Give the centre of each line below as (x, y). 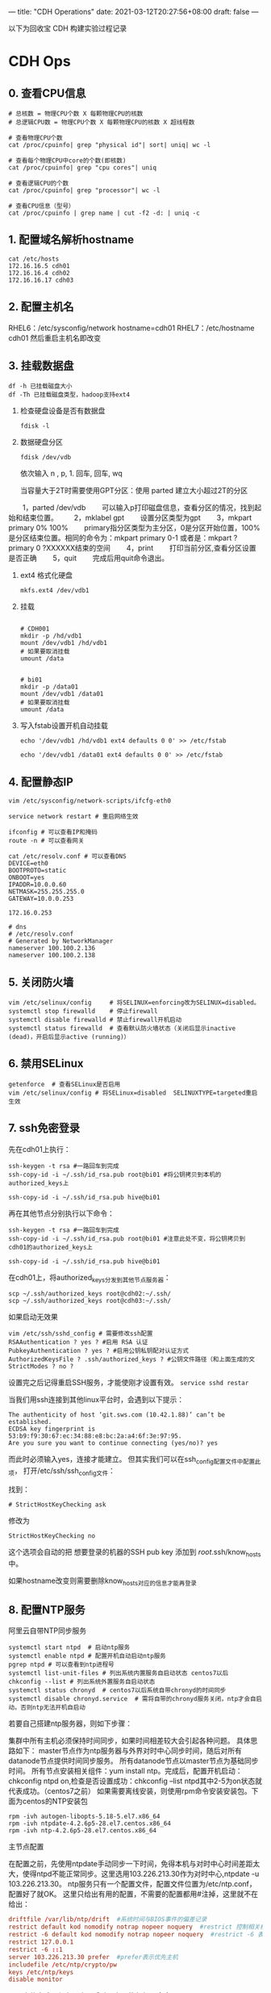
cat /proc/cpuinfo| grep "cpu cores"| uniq (83, 168)
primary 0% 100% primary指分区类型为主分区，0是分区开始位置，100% (134, 528)
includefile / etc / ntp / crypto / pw (63, 1965)
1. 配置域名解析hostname (71, 240)
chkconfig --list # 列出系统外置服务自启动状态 (82, 1682)
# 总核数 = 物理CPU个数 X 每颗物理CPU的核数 (76, 114)
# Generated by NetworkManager (61, 941)
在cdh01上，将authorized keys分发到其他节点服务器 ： (90, 1278)
